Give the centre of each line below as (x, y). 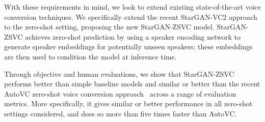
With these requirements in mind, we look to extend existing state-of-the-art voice (132, 7)
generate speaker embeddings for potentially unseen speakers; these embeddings (128, 47)
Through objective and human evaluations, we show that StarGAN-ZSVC (119, 73)
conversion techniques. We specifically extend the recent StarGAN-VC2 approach (131, 17)
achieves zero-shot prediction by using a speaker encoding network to (133, 36)
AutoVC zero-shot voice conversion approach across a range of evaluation (120, 93)
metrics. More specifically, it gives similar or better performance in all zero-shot (128, 103)
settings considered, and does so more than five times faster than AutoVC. (121, 113)
